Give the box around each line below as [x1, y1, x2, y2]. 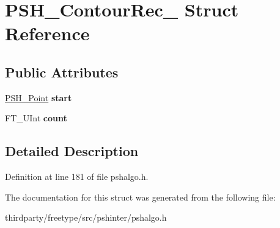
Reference [5, 21, 90, 46]
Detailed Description [5, 141, 139, 160]
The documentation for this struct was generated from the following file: [5, 190, 276, 203]
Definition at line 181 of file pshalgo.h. [5, 170, 149, 183]
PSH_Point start [5, 91, 72, 104]
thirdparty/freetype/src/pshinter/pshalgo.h [5, 211, 167, 224]
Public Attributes [5, 62, 119, 81]
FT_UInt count [5, 112, 67, 124]
